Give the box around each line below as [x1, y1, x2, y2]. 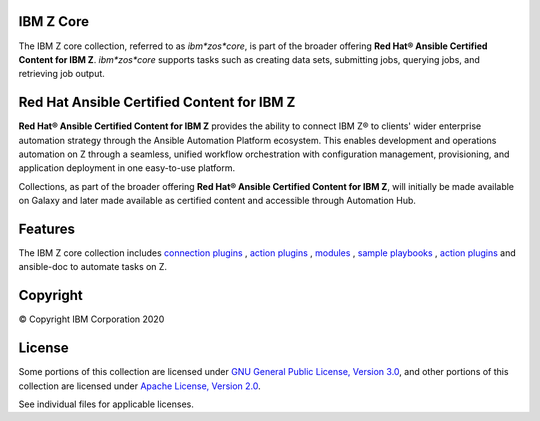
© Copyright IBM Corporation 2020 [18, 313, 165, 325]
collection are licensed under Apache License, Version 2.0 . [18, 380, 262, 392]
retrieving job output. [18, 68, 105, 80]
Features [18, 220, 75, 237]
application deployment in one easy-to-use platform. [18, 162, 235, 174]
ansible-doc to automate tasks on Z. [18, 261, 168, 273]
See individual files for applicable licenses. [18, 398, 195, 410]
